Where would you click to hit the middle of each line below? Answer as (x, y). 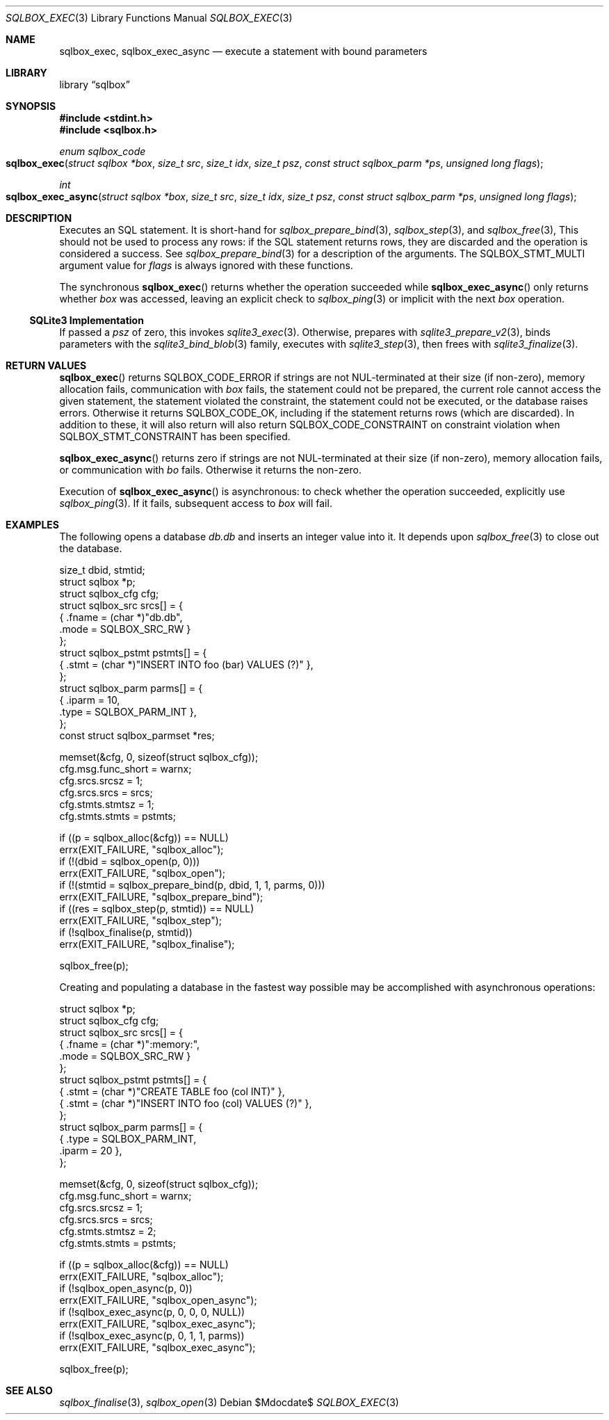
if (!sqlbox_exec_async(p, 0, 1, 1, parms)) (152, 1336)
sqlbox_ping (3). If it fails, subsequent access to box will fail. (196, 503)
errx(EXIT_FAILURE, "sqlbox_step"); (141, 920)
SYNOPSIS (31, 106)
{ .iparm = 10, (90, 700)
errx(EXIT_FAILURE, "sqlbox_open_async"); (158, 1300)
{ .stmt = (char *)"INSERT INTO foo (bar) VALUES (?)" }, (186, 664)
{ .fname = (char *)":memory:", (130, 1044)
